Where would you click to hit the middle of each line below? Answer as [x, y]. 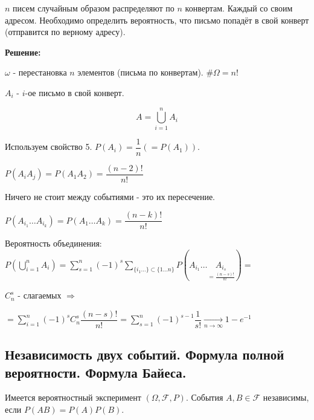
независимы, [286, 397]
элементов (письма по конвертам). [140, 72]
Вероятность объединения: [53, 243]
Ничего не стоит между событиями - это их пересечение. [110, 196]
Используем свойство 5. [49, 147]
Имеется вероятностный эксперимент [73, 397]
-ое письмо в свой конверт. [75, 92]
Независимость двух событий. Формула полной [145, 354]
